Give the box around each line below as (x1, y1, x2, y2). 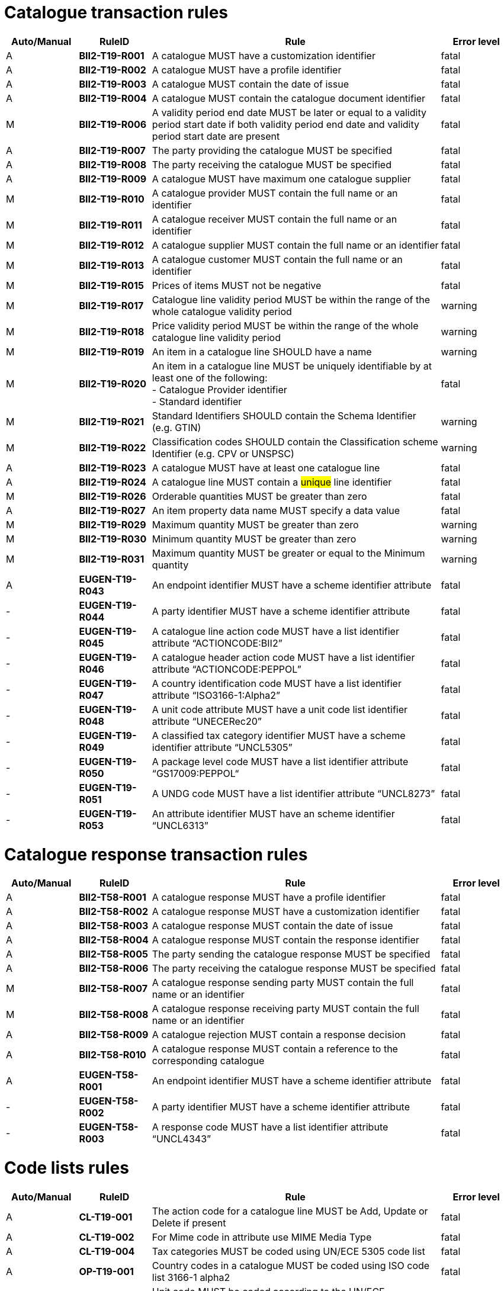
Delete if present (152, 1216, 226, 1229)
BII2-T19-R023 (79, 461, 146, 474)
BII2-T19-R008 (79, 158, 147, 171)
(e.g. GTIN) (152, 421, 201, 433)
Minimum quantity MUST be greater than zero (152, 532, 357, 545)
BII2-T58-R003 (79, 920, 149, 932)
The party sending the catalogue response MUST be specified (152, 948, 431, 961)
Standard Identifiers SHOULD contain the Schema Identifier (152, 409, 416, 422)
